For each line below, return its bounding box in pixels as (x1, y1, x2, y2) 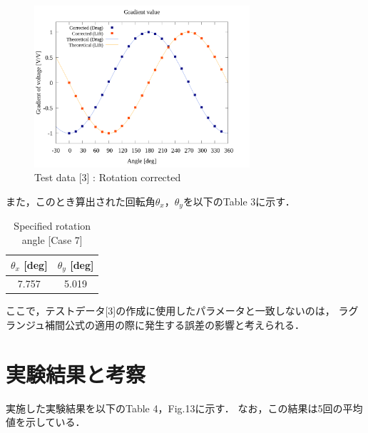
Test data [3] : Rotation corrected (34, 170, 181, 185)
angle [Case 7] (21, 233, 83, 247)
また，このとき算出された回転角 (6, 193, 155, 208)
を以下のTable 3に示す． (183, 193, 295, 208)
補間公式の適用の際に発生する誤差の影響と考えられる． (45, 317, 305, 332)
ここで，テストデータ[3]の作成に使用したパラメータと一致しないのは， (6, 303, 335, 318)
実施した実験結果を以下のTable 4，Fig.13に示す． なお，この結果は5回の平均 (6, 400, 363, 415)
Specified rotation (14, 218, 91, 233)
